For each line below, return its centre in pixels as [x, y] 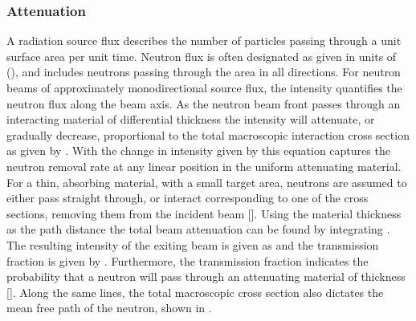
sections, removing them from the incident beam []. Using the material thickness [204, 213]
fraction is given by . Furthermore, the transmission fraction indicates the [188, 260]
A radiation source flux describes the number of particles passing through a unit [204, 41]
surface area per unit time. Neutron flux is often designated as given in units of [202, 56]
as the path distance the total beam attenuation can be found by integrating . [198, 229]
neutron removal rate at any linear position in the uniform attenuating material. [204, 166]
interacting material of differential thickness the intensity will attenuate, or [191, 119]
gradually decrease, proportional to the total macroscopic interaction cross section [208, 134]
